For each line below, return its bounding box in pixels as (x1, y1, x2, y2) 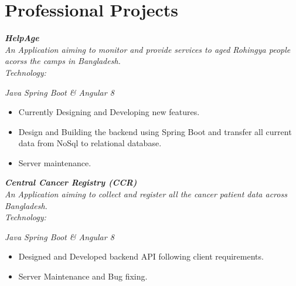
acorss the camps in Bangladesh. (5, 55, 121, 67)
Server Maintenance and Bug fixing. (18, 270, 148, 282)
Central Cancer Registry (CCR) (5, 176, 137, 189)
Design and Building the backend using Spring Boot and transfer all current (18, 125, 292, 137)
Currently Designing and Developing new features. (18, 106, 200, 118)
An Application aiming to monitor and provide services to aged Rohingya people (5, 43, 291, 55)
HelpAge (5, 32, 39, 44)
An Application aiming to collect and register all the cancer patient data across (5, 188, 287, 200)
